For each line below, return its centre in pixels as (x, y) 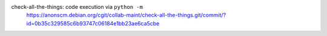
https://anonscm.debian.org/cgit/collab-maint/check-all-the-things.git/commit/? (126, 15)
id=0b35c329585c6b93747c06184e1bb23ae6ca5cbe (93, 23)
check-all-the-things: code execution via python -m (77, 7)
